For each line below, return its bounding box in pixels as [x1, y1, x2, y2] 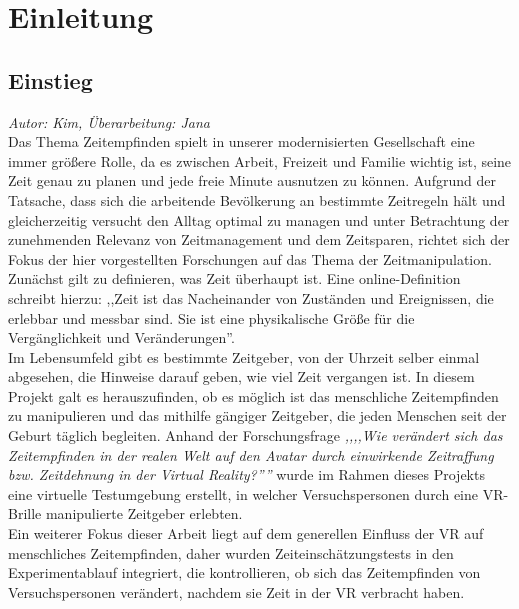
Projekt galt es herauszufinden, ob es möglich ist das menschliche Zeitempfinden [8, 385, 499, 406]
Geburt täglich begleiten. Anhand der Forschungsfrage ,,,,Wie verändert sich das [8, 425, 503, 446]
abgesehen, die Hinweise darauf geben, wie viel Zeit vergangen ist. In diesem [8, 366, 475, 387]
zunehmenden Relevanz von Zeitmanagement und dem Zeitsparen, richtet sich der [8, 229, 510, 250]
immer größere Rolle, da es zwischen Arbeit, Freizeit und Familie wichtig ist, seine [8, 150, 512, 171]
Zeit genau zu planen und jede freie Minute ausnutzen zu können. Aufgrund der [8, 170, 496, 191]
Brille [8, 503, 42, 524]
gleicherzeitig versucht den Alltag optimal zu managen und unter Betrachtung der [8, 209, 510, 230]
